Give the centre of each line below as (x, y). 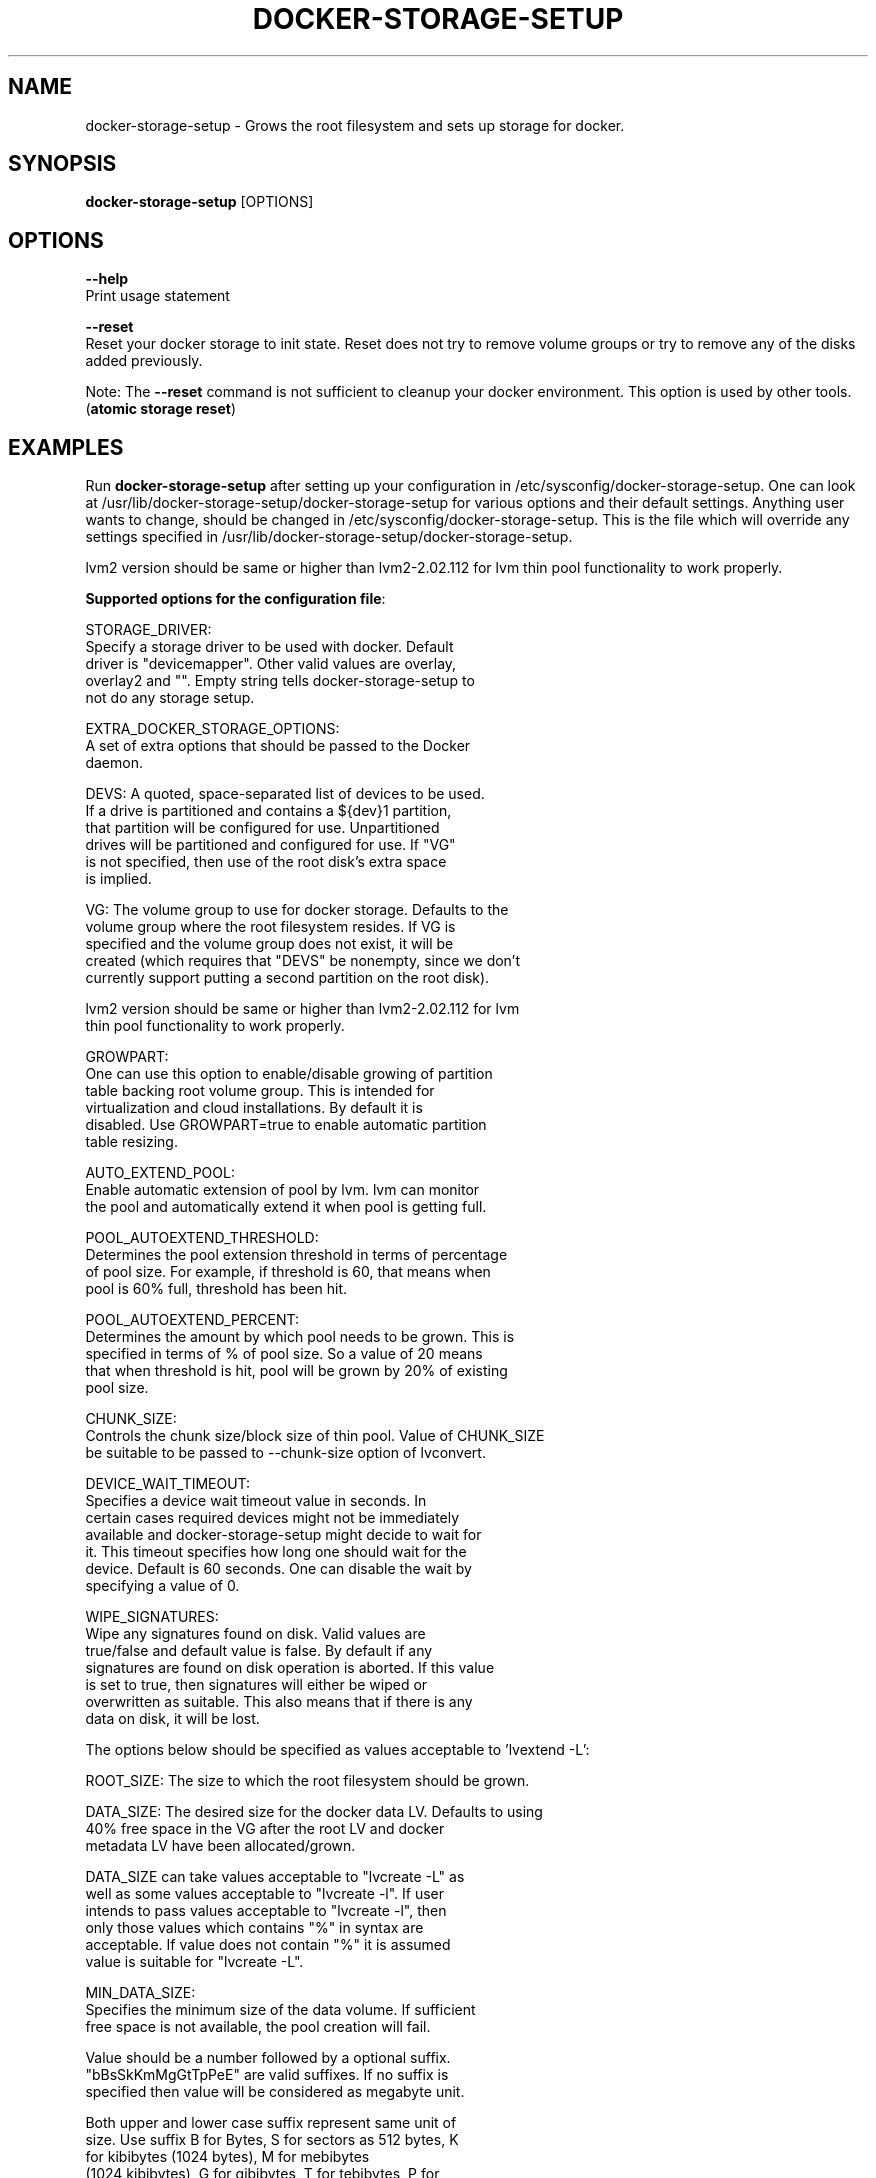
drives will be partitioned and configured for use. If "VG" (270, 845)
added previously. (144, 361)
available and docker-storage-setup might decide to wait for (283, 1535)
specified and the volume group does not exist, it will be (269, 944)
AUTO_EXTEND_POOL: (160, 1173)
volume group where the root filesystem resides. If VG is (270, 927)
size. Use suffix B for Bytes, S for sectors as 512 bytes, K (272, 2140)
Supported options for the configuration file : (235, 599)
